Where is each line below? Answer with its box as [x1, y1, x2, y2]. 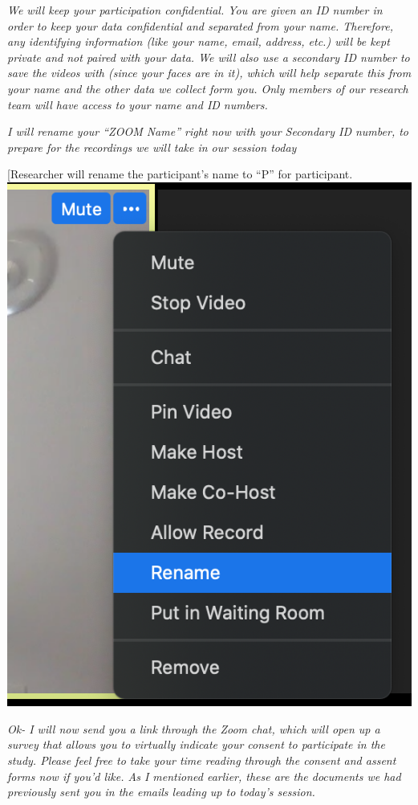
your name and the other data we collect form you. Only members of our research [7, 80, 408, 96]
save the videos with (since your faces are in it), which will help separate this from [7, 64, 412, 81]
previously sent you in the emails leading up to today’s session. [7, 783, 315, 800]
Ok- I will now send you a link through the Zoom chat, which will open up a [7, 720, 380, 737]
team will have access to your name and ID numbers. [7, 96, 268, 112]
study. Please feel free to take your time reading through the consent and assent [7, 752, 396, 769]
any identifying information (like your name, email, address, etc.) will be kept [7, 33, 390, 50]
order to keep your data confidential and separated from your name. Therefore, [7, 17, 393, 34]
